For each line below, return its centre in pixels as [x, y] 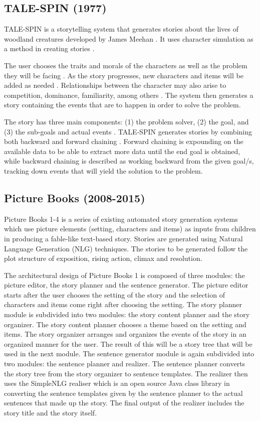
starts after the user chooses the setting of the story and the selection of [114, 294]
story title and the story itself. [51, 412]
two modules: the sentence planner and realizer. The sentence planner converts [125, 364]
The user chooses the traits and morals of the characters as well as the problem [126, 65]
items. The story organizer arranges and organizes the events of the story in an [125, 334]
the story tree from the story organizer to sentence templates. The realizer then [126, 373]
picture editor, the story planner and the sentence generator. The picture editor [126, 285]
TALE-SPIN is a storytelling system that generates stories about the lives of [121, 29]
